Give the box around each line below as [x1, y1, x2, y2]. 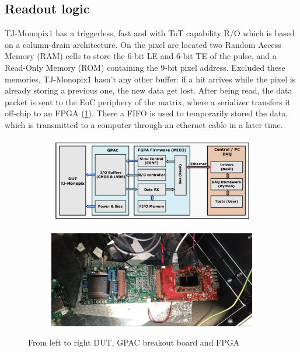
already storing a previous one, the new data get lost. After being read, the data [5, 84, 292, 96]
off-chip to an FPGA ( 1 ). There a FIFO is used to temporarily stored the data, [5, 107, 288, 119]
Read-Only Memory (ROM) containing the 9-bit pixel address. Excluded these [5, 61, 285, 73]
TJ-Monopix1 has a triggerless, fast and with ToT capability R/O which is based [5, 27, 295, 39]
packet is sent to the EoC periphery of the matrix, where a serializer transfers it [5, 95, 291, 108]
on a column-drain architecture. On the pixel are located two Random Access [5, 38, 281, 50]
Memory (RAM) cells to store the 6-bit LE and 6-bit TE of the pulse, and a [5, 50, 277, 62]
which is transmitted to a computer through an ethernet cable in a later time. [5, 118, 283, 130]
